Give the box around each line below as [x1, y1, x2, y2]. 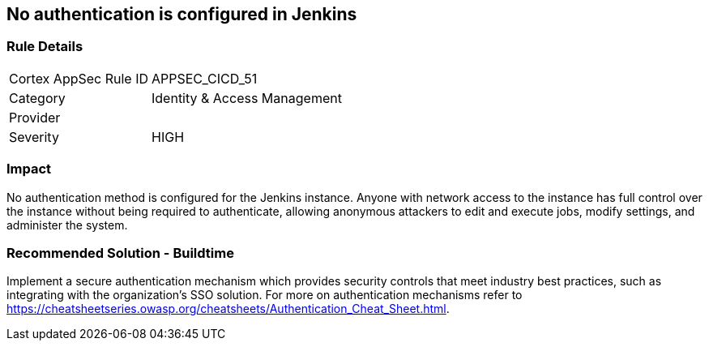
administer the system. [6, 217, 128, 232]
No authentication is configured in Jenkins [6, 4, 357, 24]
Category [9, 89, 66, 106]
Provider [9, 109, 61, 126]
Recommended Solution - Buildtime [6, 244, 234, 261]
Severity [9, 128, 59, 145]
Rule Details [6, 38, 83, 55]
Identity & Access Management [152, 89, 342, 106]
